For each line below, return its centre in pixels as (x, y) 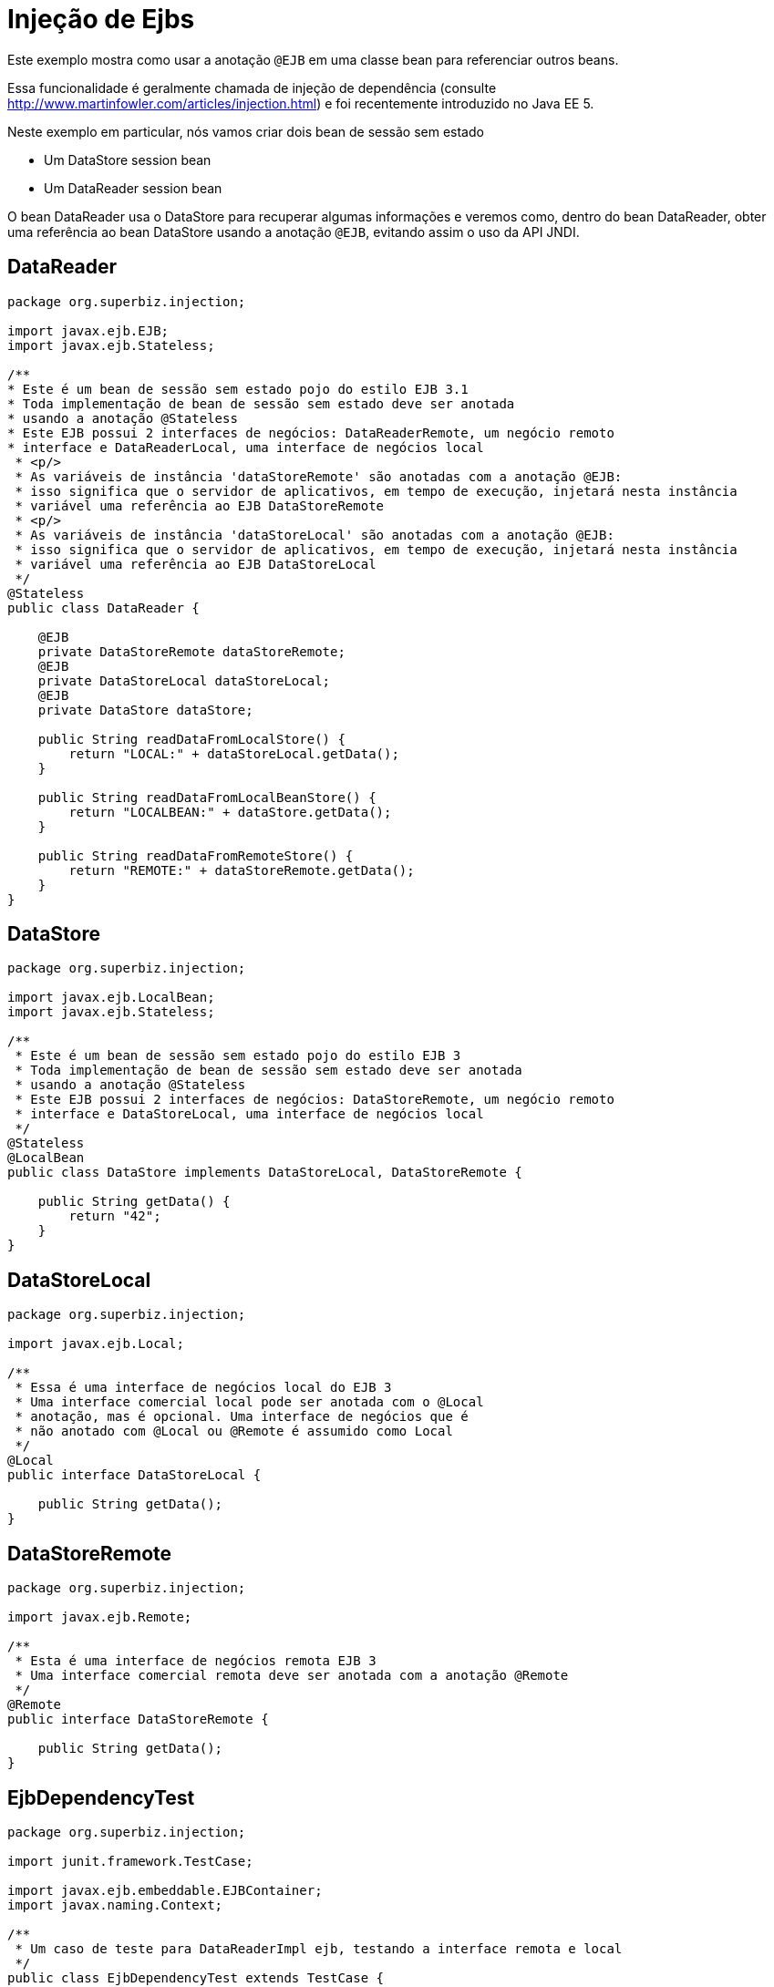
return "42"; (115, 1216)
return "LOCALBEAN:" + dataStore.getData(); (230, 812)
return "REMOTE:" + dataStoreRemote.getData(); (242, 870)
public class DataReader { (103, 607)
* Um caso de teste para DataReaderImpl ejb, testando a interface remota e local (319, 1948)
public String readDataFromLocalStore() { (191, 739)
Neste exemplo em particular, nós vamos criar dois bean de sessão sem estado (246, 131)
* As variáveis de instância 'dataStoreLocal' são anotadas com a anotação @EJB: (315, 535)
